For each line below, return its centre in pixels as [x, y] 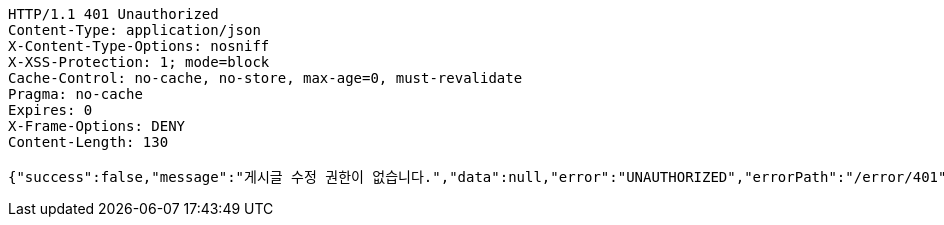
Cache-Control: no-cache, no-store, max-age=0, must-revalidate [265, 78]
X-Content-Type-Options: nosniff [139, 46]
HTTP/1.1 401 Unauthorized [113, 14]
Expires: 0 [50, 110]
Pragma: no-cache [75, 94]
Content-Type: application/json [134, 30]
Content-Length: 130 [88, 142]
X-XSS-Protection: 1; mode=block [139, 62]
